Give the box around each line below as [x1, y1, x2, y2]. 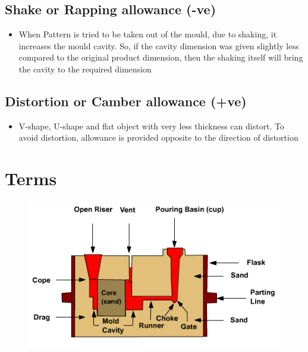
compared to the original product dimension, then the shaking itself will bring [18, 51, 303, 64]
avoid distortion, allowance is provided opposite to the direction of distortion [18, 131, 298, 144]
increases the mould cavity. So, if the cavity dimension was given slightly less [18, 39, 299, 52]
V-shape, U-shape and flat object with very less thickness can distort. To [18, 119, 285, 132]
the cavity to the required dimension [18, 62, 152, 75]
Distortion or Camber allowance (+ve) [5, 91, 247, 110]
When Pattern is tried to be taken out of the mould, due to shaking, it [18, 28, 277, 40]
